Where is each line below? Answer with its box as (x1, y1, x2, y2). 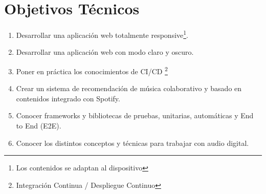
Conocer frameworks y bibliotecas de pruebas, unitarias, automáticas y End (16, 110, 254, 121)
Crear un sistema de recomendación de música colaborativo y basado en (16, 83, 242, 94)
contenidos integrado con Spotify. (16, 93, 120, 103)
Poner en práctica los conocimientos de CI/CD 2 (16, 64, 168, 76)
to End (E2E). (16, 120, 61, 131)
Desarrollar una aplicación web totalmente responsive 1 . (16, 28, 189, 40)
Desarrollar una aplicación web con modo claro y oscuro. (16, 47, 194, 57)
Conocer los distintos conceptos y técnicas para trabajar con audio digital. (16, 137, 249, 148)
